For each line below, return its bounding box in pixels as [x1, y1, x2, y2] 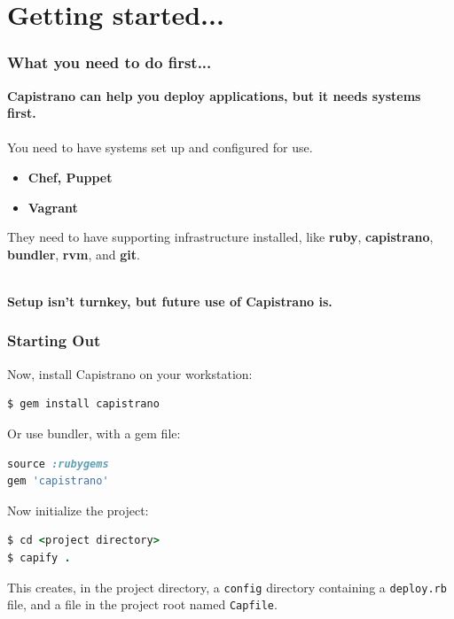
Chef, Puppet [27, 167, 113, 186]
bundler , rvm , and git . [7, 244, 140, 263]
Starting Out [7, 329, 101, 352]
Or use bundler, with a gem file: [7, 423, 181, 442]
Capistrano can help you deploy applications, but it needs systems [7, 86, 421, 104]
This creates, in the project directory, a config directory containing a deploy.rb [7, 577, 447, 596]
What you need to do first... [7, 51, 212, 74]
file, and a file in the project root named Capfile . [7, 595, 278, 614]
